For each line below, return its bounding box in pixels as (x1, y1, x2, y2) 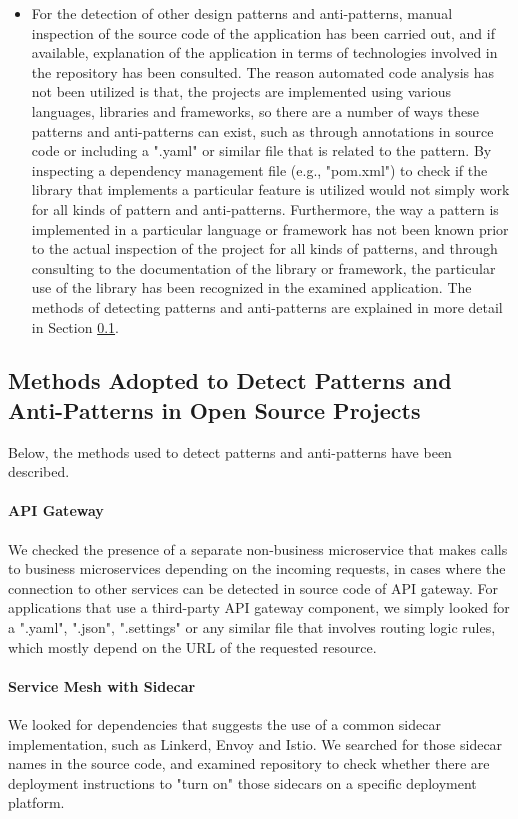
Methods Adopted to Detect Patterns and (8, 365, 452, 396)
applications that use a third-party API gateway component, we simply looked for (8, 597, 510, 618)
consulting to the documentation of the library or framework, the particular (31, 257, 496, 278)
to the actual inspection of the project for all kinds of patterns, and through (31, 238, 498, 259)
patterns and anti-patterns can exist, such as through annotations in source (31, 120, 494, 141)
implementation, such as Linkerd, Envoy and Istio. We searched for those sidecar (8, 733, 503, 754)
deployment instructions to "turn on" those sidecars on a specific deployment (8, 772, 477, 793)
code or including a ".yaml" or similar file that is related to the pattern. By (31, 140, 492, 161)
